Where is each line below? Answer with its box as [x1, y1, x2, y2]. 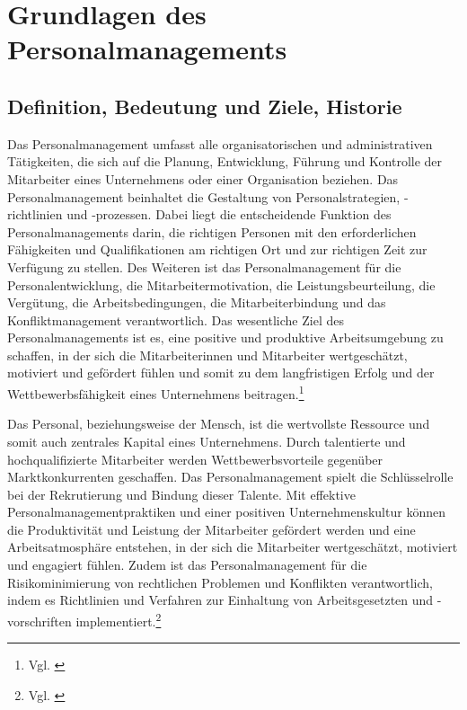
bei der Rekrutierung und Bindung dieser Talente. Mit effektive [7, 484, 356, 503]
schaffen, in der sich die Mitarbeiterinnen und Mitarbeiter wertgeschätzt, [7, 345, 408, 364]
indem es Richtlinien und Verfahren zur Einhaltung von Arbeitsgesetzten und [7, 590, 434, 609]
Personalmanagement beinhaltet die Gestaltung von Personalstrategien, [7, 187, 401, 206]
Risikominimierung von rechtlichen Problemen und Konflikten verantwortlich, [7, 572, 433, 591]
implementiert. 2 [75, 608, 162, 630]
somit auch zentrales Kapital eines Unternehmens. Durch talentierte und [7, 431, 406, 450]
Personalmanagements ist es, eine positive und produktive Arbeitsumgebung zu [7, 328, 444, 347]
